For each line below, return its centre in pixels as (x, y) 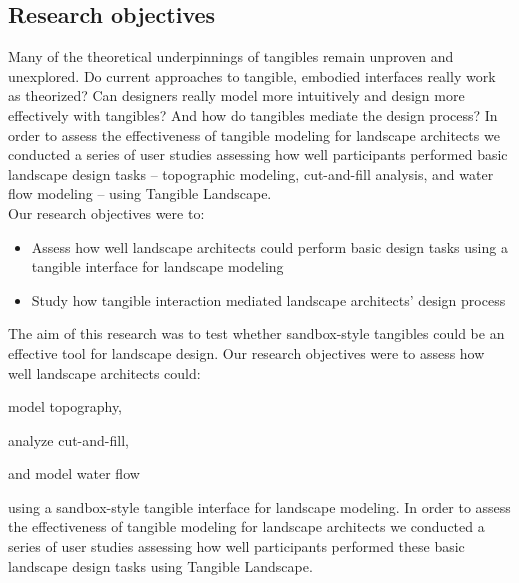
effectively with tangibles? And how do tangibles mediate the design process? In (253, 114)
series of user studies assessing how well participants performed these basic (236, 546)
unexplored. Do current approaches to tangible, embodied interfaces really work (252, 75)
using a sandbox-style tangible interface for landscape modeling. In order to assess (259, 506)
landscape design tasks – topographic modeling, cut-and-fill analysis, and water (251, 173)
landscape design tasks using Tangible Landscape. (160, 565)
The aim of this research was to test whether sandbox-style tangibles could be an (256, 333)
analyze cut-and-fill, (68, 439)
